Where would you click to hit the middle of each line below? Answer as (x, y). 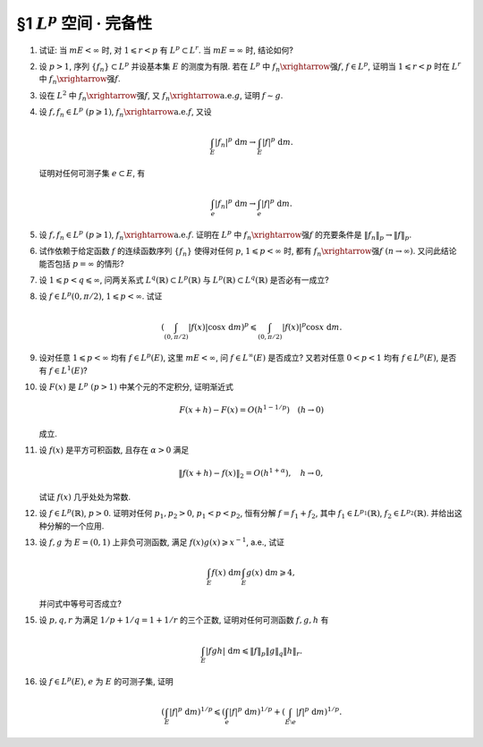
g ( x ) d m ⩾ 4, (271, 573)
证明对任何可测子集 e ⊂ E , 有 (92, 174)
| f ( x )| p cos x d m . (312, 326)
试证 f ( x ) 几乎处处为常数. (85, 497)
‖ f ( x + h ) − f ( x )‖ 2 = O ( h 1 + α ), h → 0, (251, 473)
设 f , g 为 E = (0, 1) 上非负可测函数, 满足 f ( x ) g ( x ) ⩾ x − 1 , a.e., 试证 (162, 542)
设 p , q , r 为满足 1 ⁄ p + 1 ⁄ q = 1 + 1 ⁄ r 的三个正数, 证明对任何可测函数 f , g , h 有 (184, 620)
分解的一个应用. (75, 526)
